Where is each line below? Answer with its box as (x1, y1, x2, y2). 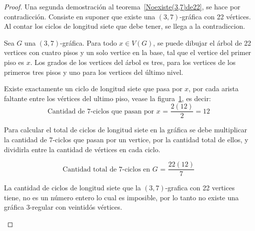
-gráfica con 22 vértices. (179, 11, 251, 21)
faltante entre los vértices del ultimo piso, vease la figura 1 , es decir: (4, 93, 211, 103)
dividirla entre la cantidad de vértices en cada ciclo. (4, 144, 160, 154)
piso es (4, 57, 24, 67)
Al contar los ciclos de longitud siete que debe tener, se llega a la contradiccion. (4, 21, 245, 31)
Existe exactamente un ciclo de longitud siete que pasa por (4, 83, 183, 94)
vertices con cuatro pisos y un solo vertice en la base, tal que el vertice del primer (4, 47, 252, 58)
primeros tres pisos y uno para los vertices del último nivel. (4, 66, 183, 77)
